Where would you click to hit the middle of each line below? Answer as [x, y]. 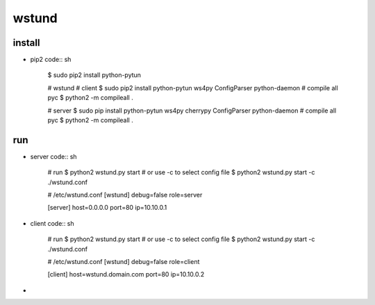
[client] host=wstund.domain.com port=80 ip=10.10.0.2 [126, 274]
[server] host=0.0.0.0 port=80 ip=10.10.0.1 [107, 208]
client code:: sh [52, 223]
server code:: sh [53, 156]
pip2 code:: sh [51, 60]
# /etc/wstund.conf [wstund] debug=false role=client [124, 262]
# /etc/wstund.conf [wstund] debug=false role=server [125, 195]
